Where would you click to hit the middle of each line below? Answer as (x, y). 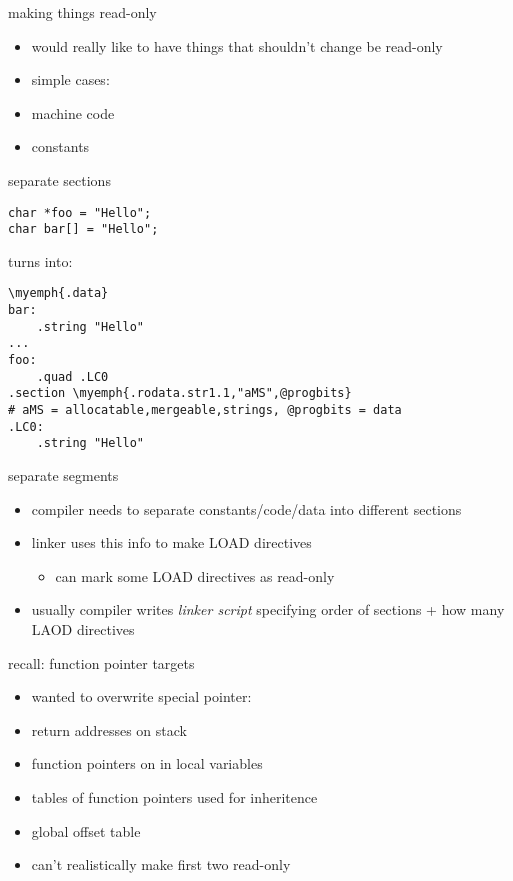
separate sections (59, 179)
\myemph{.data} (58, 293)
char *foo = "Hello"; (80, 212)
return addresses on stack (109, 729)
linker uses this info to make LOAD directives (171, 542)
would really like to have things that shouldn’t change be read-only (237, 45)
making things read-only (82, 12)
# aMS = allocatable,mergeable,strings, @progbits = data (205, 410)
